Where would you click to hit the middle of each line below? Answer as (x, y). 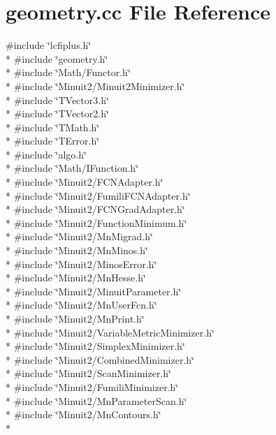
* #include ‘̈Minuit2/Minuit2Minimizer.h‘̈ (95, 86)
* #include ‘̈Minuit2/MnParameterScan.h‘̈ (96, 400)
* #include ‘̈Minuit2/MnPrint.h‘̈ (75, 318)
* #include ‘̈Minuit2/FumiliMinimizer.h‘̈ (92, 386)
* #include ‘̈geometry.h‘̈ (57, 58)
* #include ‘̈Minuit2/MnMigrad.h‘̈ (79, 236)
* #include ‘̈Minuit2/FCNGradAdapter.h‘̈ (95, 209)
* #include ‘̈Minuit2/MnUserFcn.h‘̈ (81, 305)
